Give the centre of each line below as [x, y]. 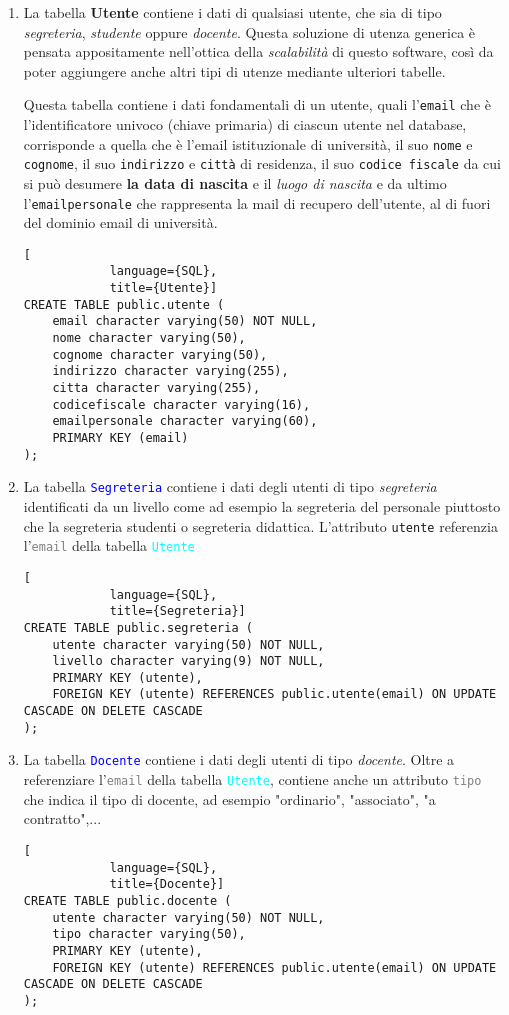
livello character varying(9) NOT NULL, [188, 661]
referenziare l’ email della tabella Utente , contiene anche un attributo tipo [252, 779]
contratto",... [62, 818]
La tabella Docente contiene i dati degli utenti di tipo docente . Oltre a [239, 759]
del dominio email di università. [120, 222]
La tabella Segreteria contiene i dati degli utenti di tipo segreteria [230, 486]
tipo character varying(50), [149, 934]
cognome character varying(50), [160, 354]
